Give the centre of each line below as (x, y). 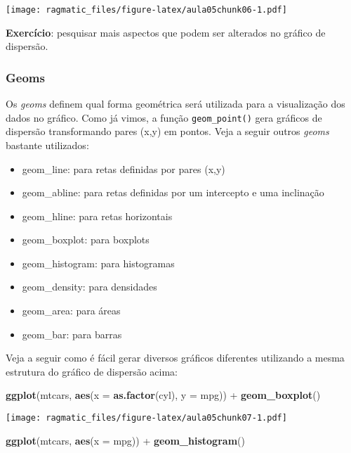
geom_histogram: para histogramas (98, 263)
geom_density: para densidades (90, 287)
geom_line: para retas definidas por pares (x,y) (124, 168)
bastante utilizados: (47, 145)
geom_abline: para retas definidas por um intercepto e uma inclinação (173, 192)
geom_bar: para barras (72, 334)
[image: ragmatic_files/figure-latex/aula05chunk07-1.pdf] (146, 418)
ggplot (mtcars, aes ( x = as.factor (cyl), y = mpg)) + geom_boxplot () (163, 395)
